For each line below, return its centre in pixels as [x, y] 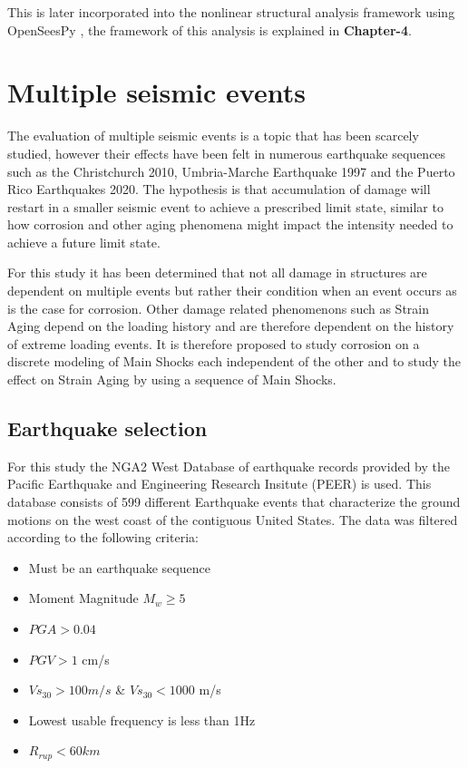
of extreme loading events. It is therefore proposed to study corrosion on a [214, 343]
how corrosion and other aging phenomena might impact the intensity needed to [230, 224]
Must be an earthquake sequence [119, 567]
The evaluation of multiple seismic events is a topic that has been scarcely [213, 136]
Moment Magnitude [83, 598]
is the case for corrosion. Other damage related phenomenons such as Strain [219, 308]
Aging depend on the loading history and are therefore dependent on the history [231, 326]
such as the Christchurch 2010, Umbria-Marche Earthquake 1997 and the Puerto [231, 171]
